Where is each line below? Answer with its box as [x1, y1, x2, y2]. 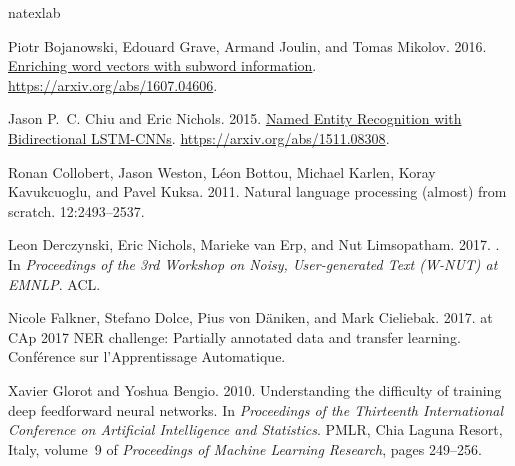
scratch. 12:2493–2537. [8, 200, 145, 221]
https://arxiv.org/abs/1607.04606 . [8, 74, 218, 95]
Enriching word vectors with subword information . [8, 55, 317, 76]
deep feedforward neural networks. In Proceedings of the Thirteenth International [8, 399, 504, 420]
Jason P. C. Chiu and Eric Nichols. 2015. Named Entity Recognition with [8, 108, 462, 129]
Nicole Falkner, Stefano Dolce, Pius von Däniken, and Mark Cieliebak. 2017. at [8, 307, 493, 328]
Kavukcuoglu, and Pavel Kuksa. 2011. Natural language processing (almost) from [8, 181, 507, 202]
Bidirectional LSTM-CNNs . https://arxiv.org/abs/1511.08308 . [8, 127, 390, 148]
